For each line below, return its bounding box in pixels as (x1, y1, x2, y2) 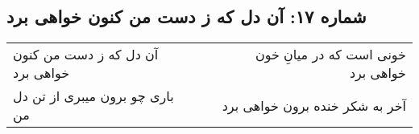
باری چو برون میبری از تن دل (13, 87, 174, 106)
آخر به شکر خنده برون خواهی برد (222, 95, 406, 115)
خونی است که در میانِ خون (255, 45, 406, 64)
